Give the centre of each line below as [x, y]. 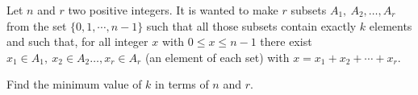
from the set [37, 25]
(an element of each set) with [217, 57]
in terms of [182, 84]
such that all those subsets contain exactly [251, 25]
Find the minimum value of [74, 84]
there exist [286, 41]
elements [391, 25]
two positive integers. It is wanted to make [173, 10]
